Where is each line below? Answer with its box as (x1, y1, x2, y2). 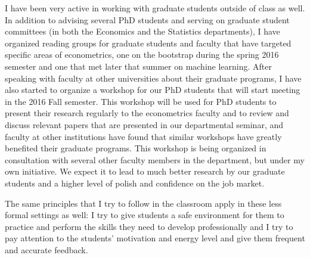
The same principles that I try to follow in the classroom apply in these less (5, 197, 282, 209)
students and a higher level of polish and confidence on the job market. (5, 176, 265, 189)
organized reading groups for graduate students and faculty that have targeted (5, 36, 292, 49)
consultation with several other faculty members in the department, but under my (5, 153, 305, 166)
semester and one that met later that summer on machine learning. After (5, 60, 272, 72)
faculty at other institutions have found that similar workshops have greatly (5, 130, 282, 142)
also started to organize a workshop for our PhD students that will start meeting (5, 83, 300, 96)
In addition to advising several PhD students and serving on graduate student (5, 13, 290, 26)
